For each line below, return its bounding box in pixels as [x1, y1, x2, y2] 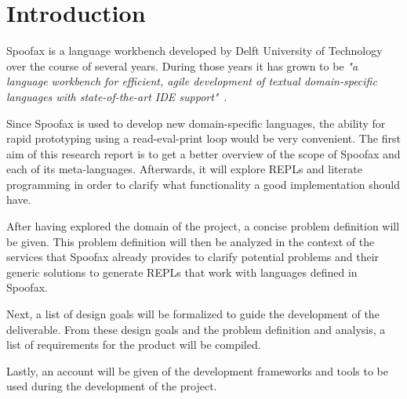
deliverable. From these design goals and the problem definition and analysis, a [6, 321, 386, 337]
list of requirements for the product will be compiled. [6, 336, 261, 353]
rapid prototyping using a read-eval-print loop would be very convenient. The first [6, 130, 401, 147]
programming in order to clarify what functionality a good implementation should [6, 176, 401, 192]
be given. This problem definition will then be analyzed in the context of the [6, 233, 375, 249]
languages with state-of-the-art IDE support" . [6, 88, 227, 104]
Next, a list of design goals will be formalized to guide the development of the [6, 306, 380, 322]
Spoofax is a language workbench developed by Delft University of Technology [6, 42, 383, 59]
